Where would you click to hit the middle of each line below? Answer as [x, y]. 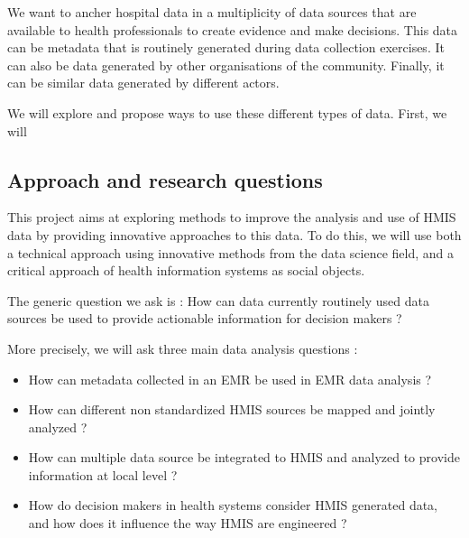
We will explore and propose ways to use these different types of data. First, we [227, 112]
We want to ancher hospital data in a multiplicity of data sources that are [212, 12]
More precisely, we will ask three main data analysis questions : [183, 348]
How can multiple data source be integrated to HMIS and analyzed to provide [244, 457]
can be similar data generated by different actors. [143, 83]
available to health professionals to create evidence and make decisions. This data [233, 29]
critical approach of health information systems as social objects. [186, 270]
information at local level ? [103, 474]
